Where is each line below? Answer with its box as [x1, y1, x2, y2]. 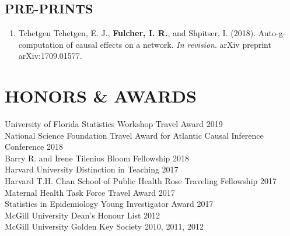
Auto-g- [258, 27, 286, 39]
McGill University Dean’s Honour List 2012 [5, 209, 160, 221]
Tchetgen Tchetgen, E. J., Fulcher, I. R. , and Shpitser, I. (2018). [18, 27, 256, 39]
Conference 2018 [5, 140, 63, 153]
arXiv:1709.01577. [18, 50, 82, 62]
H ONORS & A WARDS [5, 84, 197, 108]
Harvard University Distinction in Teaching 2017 [5, 163, 179, 175]
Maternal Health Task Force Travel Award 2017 [5, 186, 175, 198]
